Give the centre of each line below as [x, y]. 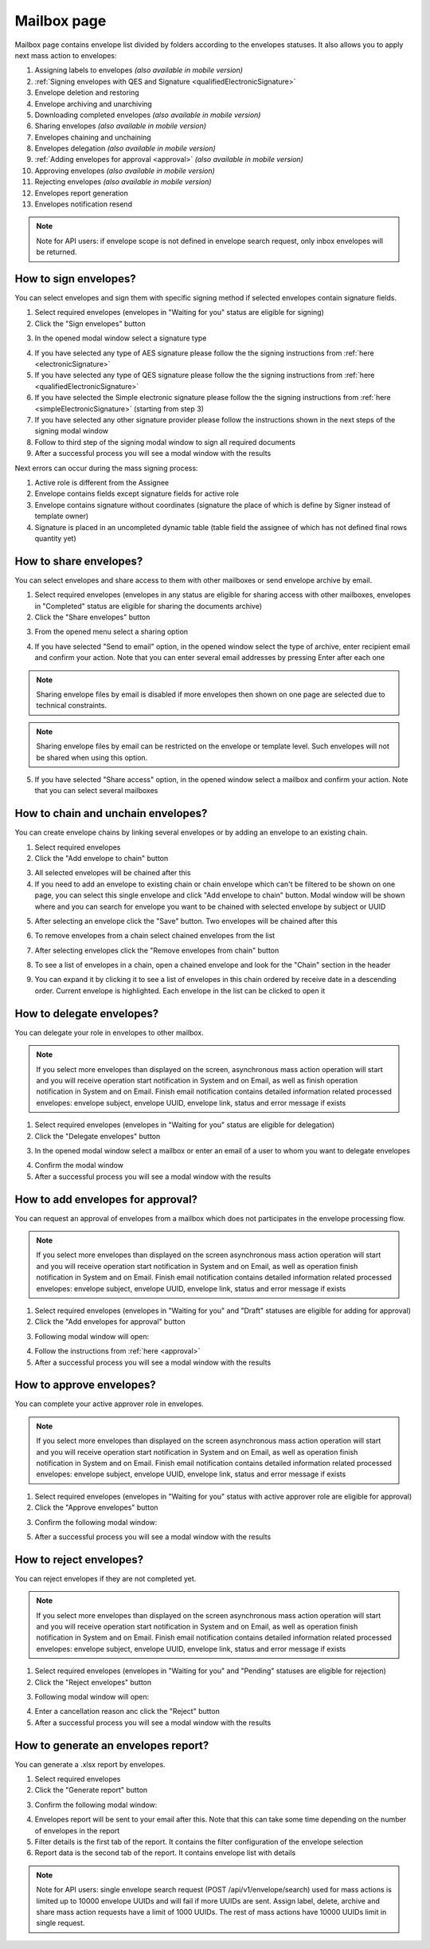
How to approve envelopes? [86, 1385]
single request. [61, 1923]
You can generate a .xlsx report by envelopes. [90, 1764]
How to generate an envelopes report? [112, 1745]
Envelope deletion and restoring [87, 92]
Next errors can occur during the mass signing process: [106, 468]
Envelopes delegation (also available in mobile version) [125, 148]
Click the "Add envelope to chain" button [102, 858]
